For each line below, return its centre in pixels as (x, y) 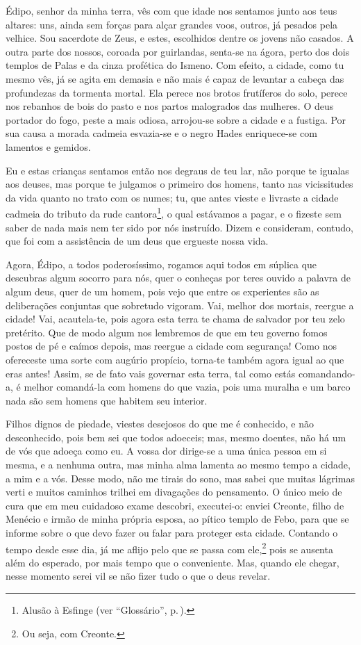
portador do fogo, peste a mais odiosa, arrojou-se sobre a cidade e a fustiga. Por (176, 119)
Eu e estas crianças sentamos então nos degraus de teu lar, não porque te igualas (177, 170)
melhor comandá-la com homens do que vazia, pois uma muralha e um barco (187, 387)
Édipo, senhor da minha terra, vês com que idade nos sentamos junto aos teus (171, 10)
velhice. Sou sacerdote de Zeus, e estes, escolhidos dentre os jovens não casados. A (180, 38)
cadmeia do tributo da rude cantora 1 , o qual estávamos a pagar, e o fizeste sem (174, 212)
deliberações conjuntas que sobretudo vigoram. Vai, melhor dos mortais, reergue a (180, 305)
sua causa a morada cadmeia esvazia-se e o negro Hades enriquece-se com (161, 133)
